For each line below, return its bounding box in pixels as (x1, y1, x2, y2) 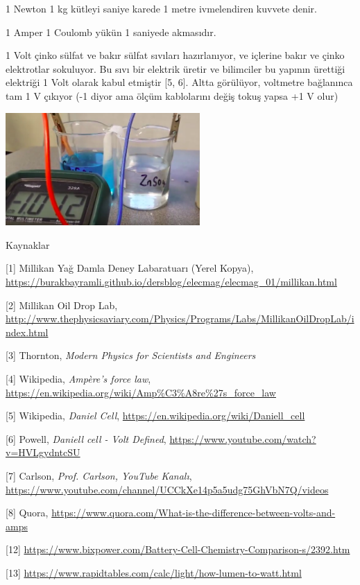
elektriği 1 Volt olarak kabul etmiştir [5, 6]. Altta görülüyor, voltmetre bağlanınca (6, 75, 353, 89)
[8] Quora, (6, 505, 49, 520)
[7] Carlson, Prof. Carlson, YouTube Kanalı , (6, 469, 192, 483)
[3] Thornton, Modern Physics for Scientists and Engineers (6, 348, 256, 363)
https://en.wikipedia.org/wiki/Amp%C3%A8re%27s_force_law (6, 385, 276, 399)
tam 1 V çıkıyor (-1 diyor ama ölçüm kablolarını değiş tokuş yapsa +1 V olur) (6, 88, 338, 103)
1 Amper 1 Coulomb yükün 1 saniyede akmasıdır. (6, 24, 216, 39)
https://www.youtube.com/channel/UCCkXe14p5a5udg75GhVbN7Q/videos (6, 482, 329, 496)
